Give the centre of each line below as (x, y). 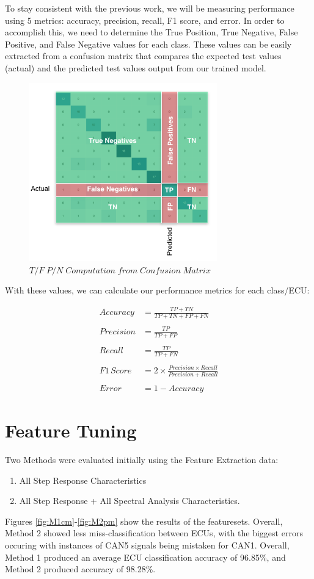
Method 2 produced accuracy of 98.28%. (80, 569)
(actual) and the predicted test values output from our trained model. (136, 67)
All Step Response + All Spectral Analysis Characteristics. (130, 501)
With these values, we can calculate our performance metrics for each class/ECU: (157, 290)
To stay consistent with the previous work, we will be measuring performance (150, 8)
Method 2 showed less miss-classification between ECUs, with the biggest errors (154, 533)
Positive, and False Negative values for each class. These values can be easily (148, 44)
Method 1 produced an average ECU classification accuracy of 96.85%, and (145, 557)
